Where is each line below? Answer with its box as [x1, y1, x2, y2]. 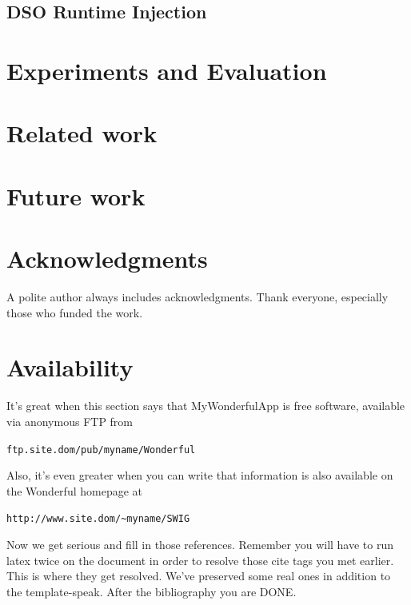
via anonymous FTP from [6, 412, 134, 429]
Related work [6, 117, 158, 149]
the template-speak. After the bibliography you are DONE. [6, 583, 297, 599]
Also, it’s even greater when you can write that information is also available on [6, 467, 393, 484]
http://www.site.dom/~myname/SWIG [6, 513, 190, 525]
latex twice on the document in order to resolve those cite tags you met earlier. [6, 551, 394, 568]
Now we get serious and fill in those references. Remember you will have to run [6, 536, 394, 553]
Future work [6, 179, 146, 212]
